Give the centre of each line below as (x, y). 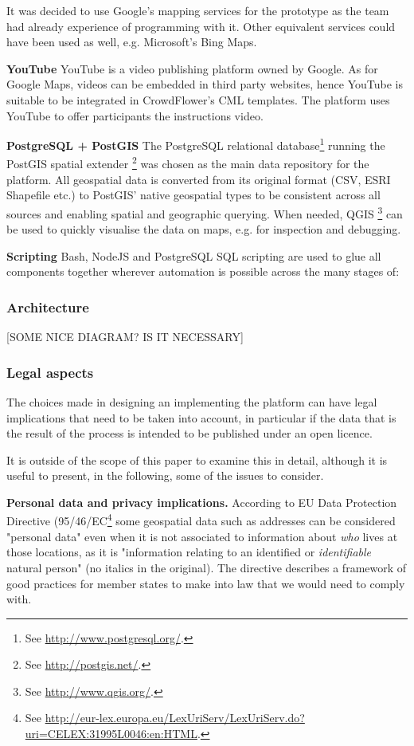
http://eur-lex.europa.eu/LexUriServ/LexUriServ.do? (175, 718)
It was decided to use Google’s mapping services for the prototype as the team (198, 10)
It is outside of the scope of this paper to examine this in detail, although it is (197, 459)
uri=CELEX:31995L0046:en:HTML (111, 734)
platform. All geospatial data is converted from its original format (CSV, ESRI (199, 179)
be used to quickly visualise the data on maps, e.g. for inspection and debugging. (204, 229)
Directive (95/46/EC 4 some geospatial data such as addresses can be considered (201, 520)
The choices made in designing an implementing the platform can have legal (192, 401)
